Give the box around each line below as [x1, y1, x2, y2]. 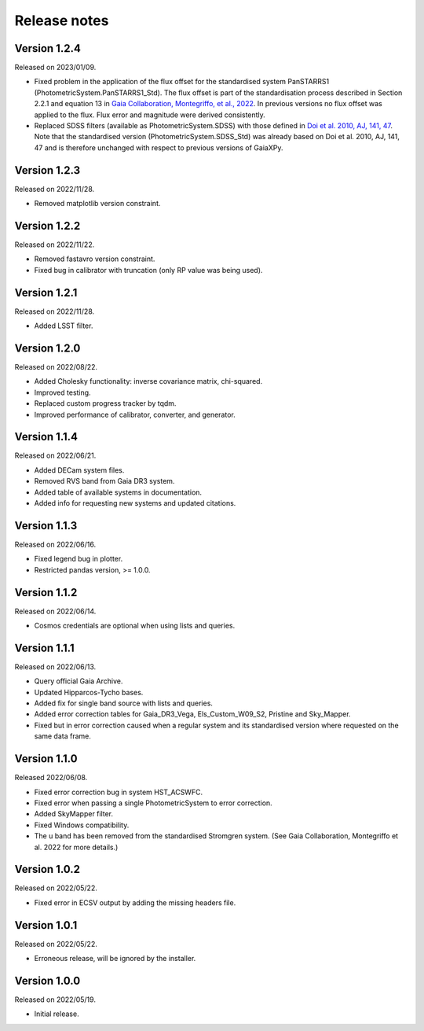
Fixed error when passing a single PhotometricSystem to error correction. [34, 798, 272, 808]
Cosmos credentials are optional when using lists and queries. [34, 621, 236, 630]
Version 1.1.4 [14, 430, 79, 444]
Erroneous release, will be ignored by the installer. [34, 954, 196, 963]
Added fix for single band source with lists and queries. [34, 698, 214, 708]
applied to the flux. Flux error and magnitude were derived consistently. [34, 110, 266, 120]
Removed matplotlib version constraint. [34, 199, 161, 208]
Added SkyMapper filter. [34, 809, 114, 819]
